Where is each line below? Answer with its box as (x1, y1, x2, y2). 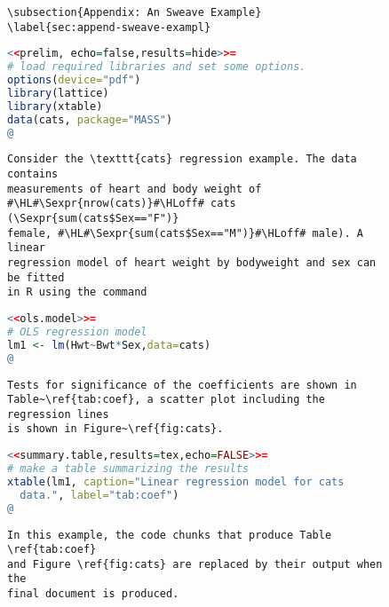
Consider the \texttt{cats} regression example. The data (7, 153, 357, 166)
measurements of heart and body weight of (7, 182, 262, 195)
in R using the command (7, 286, 147, 299)
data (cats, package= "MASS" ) (7, 113, 173, 126)
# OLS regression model (7, 325, 147, 338)
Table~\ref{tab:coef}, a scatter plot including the (7, 393, 325, 406)
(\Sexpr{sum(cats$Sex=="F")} (7, 212, 179, 225)
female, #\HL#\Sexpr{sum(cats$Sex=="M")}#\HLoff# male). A (7, 226, 363, 240)
